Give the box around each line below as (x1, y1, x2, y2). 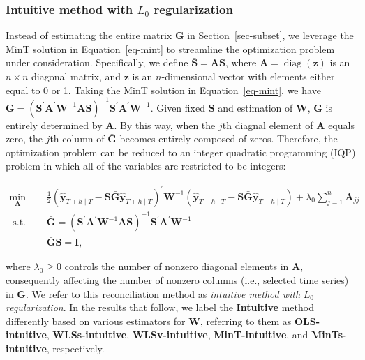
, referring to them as (200, 313, 292, 328)
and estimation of (218, 100, 293, 114)
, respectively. (46, 340, 105, 355)
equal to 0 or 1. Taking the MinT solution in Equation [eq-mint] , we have (6, 82, 321, 97)
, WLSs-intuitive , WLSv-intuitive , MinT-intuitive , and (46, 327, 308, 342)
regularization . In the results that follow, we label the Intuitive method (6, 300, 314, 315)
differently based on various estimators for (6, 313, 186, 328)
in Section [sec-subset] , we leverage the (187, 28, 354, 43)
